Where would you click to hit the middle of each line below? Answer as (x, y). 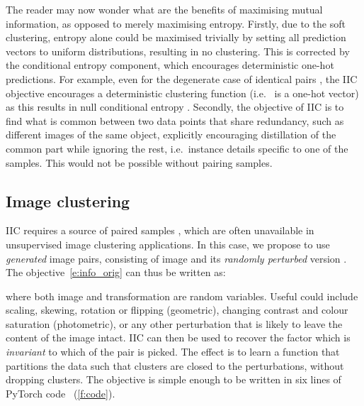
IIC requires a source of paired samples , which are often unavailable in (160, 230)
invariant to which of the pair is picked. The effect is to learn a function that (173, 352)
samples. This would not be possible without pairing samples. (139, 162)
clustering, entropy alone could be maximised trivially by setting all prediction (176, 37)
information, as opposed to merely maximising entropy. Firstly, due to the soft (176, 23)
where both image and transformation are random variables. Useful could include (182, 296)
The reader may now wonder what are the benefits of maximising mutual (164, 9)
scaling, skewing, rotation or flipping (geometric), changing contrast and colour (177, 310)
